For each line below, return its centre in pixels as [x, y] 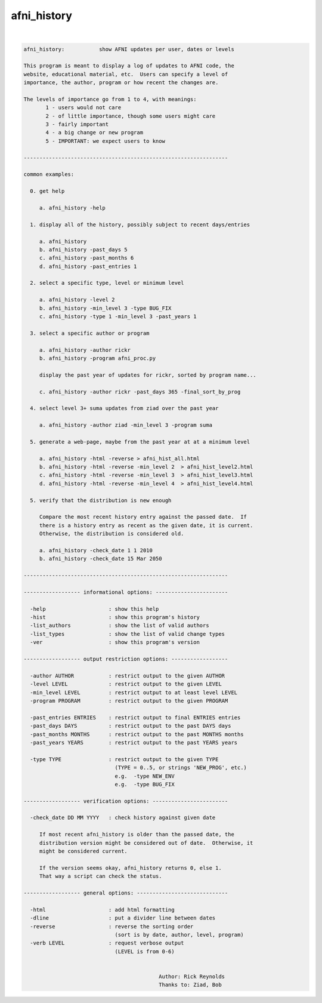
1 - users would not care [83, 108]
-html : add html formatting [103, 910]
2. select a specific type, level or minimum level [107, 283]
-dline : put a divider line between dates [123, 918]
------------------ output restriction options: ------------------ [126, 659]
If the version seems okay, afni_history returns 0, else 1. [130, 868]
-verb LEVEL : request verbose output [107, 943]
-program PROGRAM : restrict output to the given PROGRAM [129, 701]
